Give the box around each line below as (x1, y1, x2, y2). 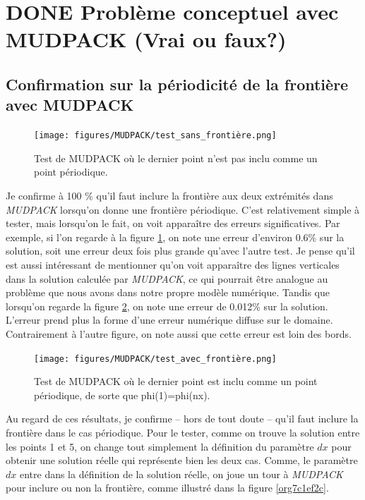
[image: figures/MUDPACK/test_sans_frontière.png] (34, 130, 277, 141)
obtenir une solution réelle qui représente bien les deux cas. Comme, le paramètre (6, 453, 358, 468)
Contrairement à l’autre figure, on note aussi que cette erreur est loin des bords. (6, 326, 352, 341)
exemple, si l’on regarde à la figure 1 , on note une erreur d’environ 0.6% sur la (6, 229, 345, 244)
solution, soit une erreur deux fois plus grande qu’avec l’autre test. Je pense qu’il (6, 243, 355, 258)
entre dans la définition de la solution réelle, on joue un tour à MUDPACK (19, 466, 343, 481)
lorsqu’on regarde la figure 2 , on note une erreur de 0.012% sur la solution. (6, 298, 328, 313)
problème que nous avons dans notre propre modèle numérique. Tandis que (6, 285, 330, 300)
